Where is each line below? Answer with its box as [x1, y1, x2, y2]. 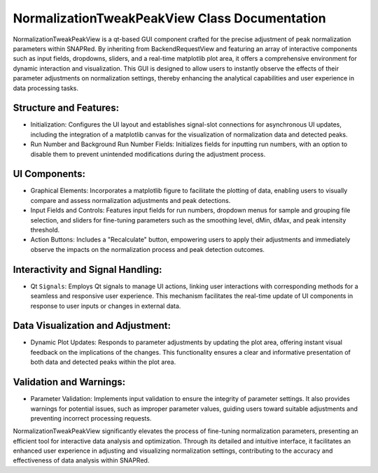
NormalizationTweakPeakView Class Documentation [13, 10, 326, 26]
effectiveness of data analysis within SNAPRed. [13, 456, 150, 465]
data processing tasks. [13, 84, 79, 92]
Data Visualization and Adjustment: [13, 320, 171, 332]
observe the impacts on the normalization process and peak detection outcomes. [30, 245, 265, 253]
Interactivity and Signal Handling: [13, 263, 162, 276]
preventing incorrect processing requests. [30, 414, 152, 423]
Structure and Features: [13, 102, 119, 114]
